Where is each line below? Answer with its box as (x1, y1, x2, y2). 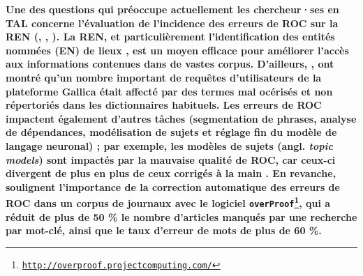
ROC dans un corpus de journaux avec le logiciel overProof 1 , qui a (6, 194, 331, 210)
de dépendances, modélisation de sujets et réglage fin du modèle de (6, 125, 337, 139)
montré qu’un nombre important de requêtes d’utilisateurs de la (6, 70, 322, 84)
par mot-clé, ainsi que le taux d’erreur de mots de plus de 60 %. (6, 223, 322, 238)
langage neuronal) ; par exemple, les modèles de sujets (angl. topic (6, 138, 333, 153)
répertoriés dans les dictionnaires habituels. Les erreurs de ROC (6, 98, 322, 112)
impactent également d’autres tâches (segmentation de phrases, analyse (6, 111, 357, 125)
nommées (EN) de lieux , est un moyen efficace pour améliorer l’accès (6, 43, 349, 57)
